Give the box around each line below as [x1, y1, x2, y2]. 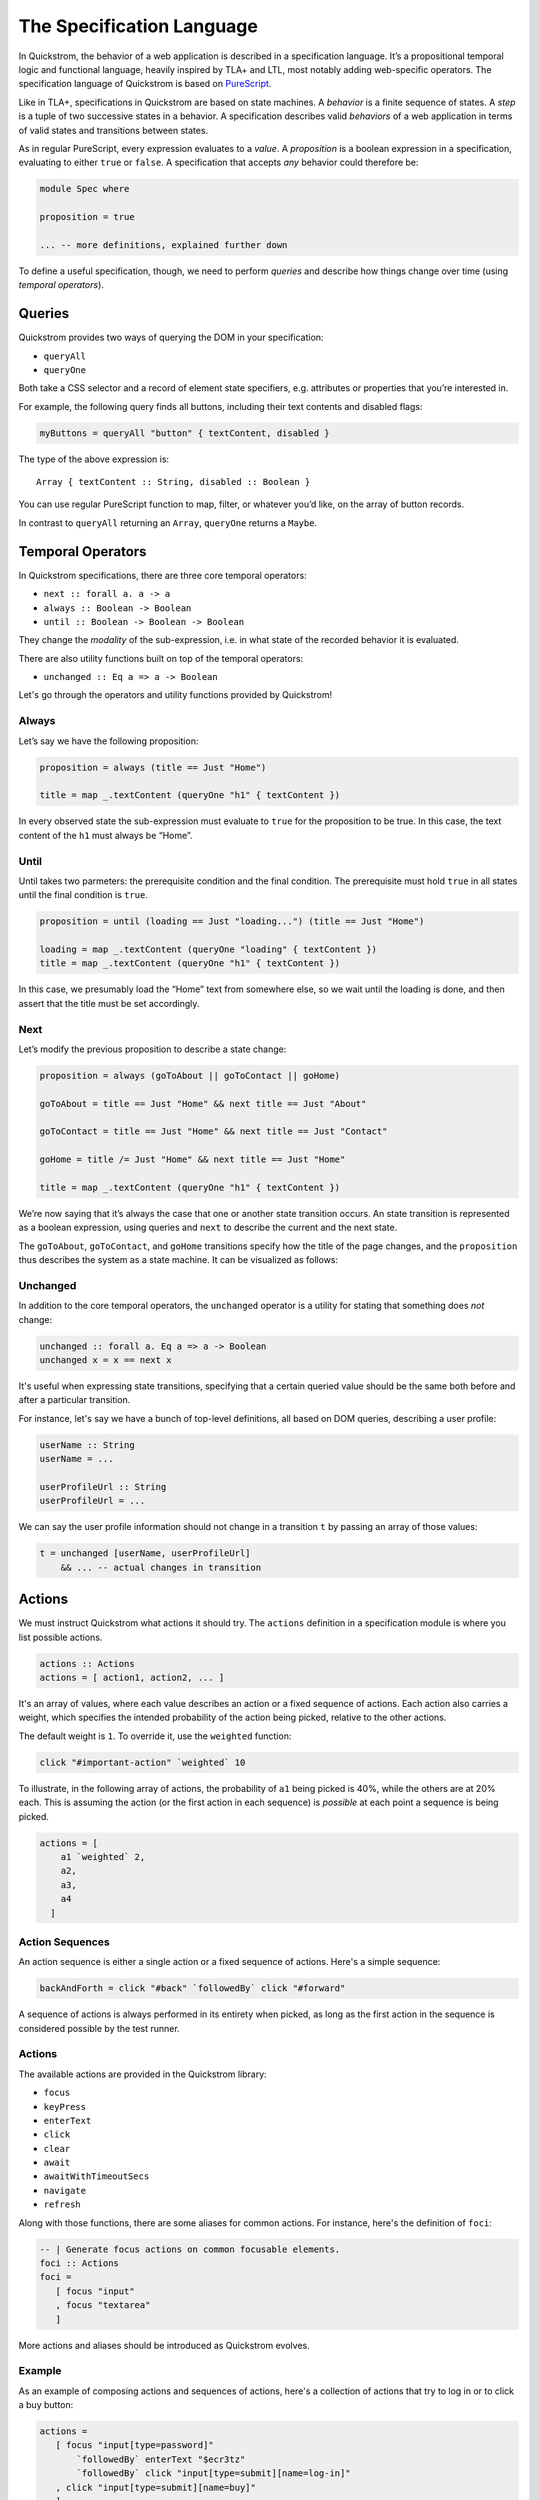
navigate [43, 2185, 87, 2196]
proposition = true [39, 211, 135, 223]
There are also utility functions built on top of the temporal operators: [18, 652, 304, 664]
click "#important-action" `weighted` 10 [39, 1756, 246, 1768]
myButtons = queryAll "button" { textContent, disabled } [39, 427, 330, 439]
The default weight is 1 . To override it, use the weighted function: [18, 1730, 292, 1742]
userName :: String [39, 1439, 135, 1450]
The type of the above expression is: [18, 453, 170, 465]
